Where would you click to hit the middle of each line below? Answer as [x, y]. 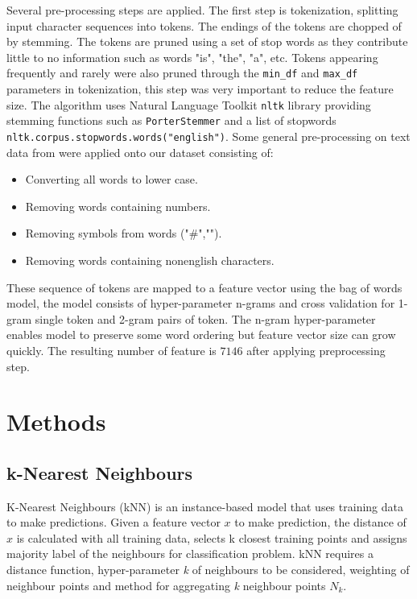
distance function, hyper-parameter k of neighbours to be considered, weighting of [208, 570]
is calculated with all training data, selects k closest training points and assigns [212, 537]
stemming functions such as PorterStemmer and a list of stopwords [171, 120]
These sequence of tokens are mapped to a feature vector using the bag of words [204, 287]
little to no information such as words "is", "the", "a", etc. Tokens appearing [192, 57]
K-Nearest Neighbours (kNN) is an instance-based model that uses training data [205, 506]
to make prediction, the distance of [320, 522]
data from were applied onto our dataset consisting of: [140, 152]
